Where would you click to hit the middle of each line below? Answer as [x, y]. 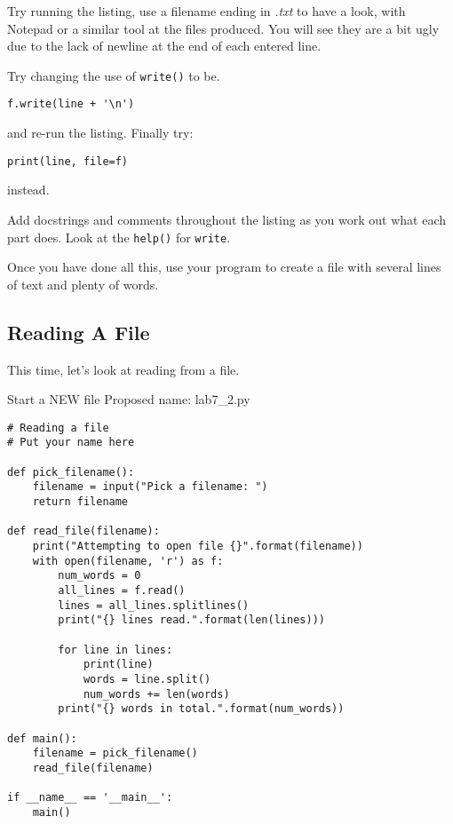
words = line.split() [147, 679]
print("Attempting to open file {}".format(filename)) [198, 547]
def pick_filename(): [71, 472]
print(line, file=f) [68, 161]
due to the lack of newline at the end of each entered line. [164, 46]
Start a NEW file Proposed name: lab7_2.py [129, 399]
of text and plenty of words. [83, 284]
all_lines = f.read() [122, 590]
